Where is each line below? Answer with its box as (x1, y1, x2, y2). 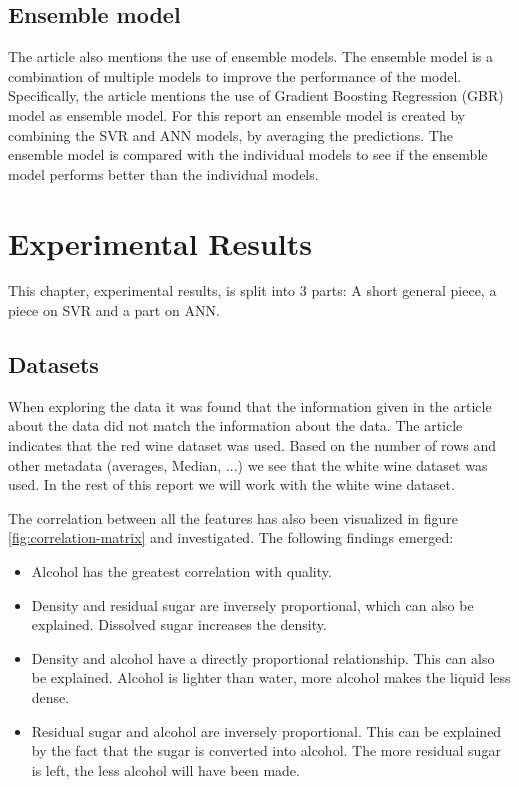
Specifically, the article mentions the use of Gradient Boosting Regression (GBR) (8, 85, 504, 106)
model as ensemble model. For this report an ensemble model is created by (8, 104, 466, 125)
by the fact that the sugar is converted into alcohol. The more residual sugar (31, 740, 501, 761)
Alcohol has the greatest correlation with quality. (31, 561, 332, 582)
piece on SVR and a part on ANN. (8, 300, 220, 321)
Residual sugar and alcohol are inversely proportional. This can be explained (31, 720, 502, 741)
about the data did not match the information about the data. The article (8, 415, 463, 436)
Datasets (8, 349, 99, 380)
